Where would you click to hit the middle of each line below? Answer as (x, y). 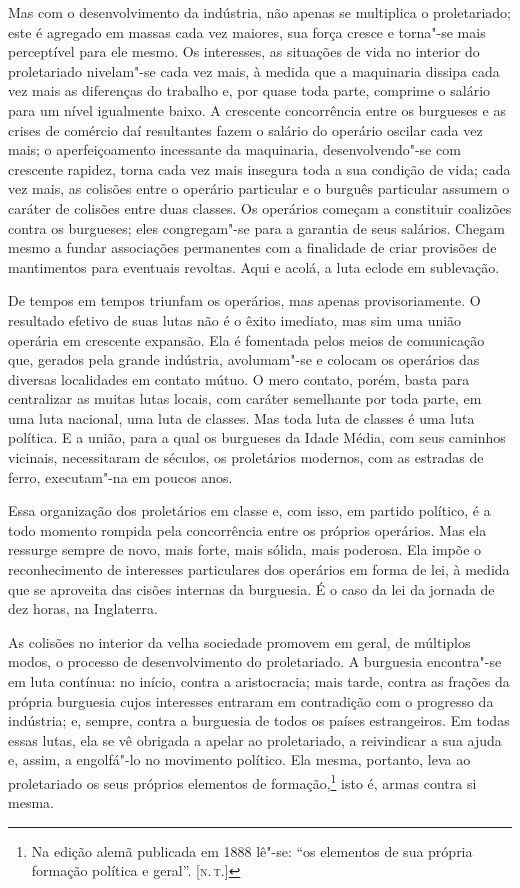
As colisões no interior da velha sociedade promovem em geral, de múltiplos (239, 641)
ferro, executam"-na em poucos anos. (120, 476)
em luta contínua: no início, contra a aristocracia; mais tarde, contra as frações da (259, 681)
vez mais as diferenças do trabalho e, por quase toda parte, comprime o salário (249, 90)
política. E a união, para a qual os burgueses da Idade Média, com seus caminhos (257, 437)
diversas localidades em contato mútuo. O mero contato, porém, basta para (239, 378)
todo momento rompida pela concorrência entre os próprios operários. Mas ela (247, 529)
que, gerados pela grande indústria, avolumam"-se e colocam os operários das (244, 359)
